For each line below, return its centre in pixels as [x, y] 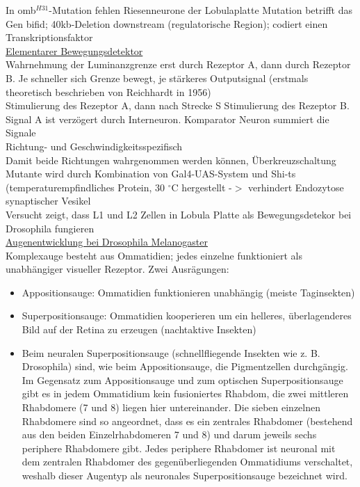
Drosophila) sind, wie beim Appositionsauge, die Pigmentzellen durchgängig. [185, 366]
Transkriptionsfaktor [49, 37]
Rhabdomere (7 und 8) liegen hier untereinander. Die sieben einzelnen [171, 407]
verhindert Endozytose [296, 187]
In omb [21, 10]
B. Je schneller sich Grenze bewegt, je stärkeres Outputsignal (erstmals [157, 78]
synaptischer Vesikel [48, 201]
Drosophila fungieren [50, 228]
